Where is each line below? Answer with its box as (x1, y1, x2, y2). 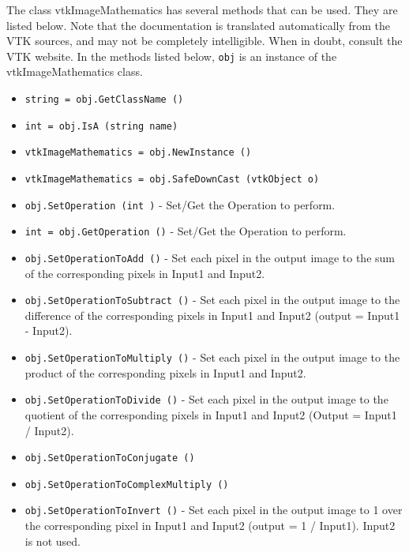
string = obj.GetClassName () (24, 94, 184, 106)
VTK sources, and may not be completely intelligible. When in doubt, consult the (6, 32, 403, 49)
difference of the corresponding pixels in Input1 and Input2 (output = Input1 (24, 306, 400, 323)
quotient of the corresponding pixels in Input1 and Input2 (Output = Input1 (24, 406, 397, 422)
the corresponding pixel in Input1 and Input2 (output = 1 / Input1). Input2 (24, 517, 396, 534)
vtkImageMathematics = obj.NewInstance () (24, 147, 252, 159)
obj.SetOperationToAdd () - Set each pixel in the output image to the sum (24, 249, 395, 265)
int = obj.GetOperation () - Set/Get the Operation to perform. (24, 223, 347, 239)
